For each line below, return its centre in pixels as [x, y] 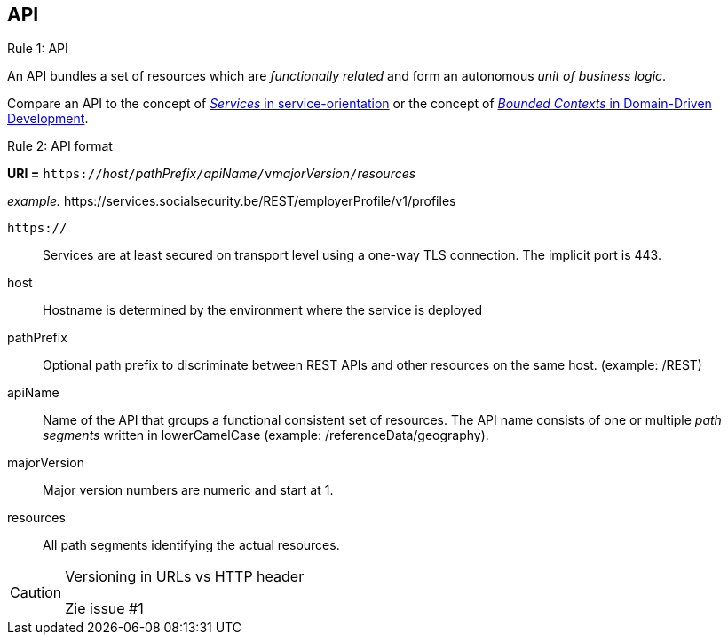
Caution [36, 593]
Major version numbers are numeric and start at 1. [188, 490]
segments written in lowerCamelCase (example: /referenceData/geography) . [266, 435]
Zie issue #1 [104, 609]
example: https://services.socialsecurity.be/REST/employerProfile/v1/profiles [232, 201]
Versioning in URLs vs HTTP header [185, 577]
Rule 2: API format [60, 146]
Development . [48, 119]
